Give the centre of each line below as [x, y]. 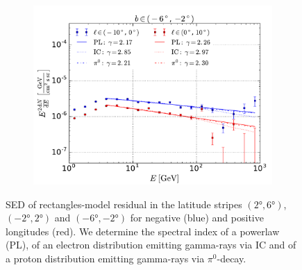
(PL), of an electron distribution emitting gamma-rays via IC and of [151, 245]
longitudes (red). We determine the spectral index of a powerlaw [143, 231]
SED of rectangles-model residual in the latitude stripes [124, 204]
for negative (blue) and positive [197, 218]
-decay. [232, 258]
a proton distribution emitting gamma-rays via [105, 258]
